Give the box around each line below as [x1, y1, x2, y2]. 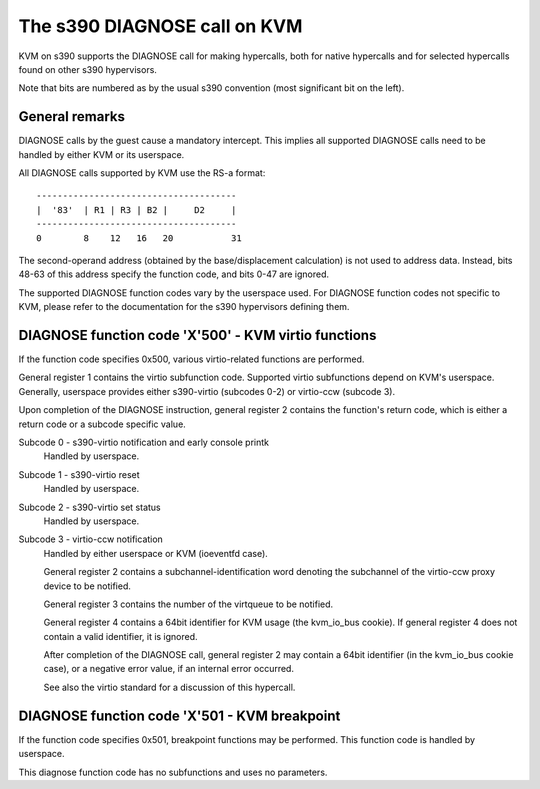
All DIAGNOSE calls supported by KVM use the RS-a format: [18, 167, 266, 179]
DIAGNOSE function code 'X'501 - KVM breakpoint [18, 707, 341, 724]
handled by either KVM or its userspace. [18, 148, 185, 160]
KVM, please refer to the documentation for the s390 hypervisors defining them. [18, 301, 350, 313]
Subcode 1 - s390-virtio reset [18, 468, 140, 480]
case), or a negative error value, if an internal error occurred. [43, 663, 295, 675]
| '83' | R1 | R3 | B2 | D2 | [36, 204, 237, 215]
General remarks [18, 108, 125, 125]
